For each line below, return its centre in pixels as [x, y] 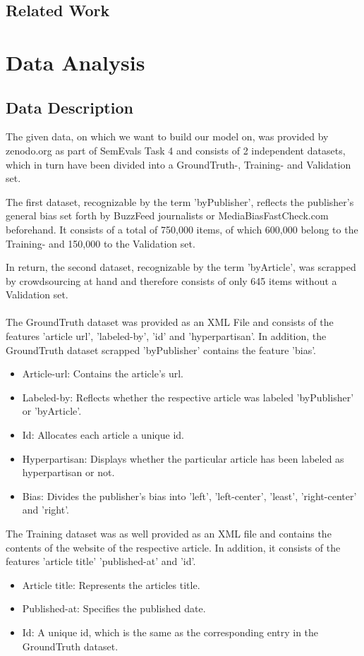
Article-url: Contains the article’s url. [103, 373]
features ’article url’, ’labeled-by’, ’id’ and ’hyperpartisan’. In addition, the [166, 336]
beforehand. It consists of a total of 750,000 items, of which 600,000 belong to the [182, 229]
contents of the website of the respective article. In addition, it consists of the [173, 547]
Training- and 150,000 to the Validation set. [101, 243]
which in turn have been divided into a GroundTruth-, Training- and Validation [178, 164]
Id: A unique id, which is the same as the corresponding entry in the [170, 632]
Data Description [69, 107]
